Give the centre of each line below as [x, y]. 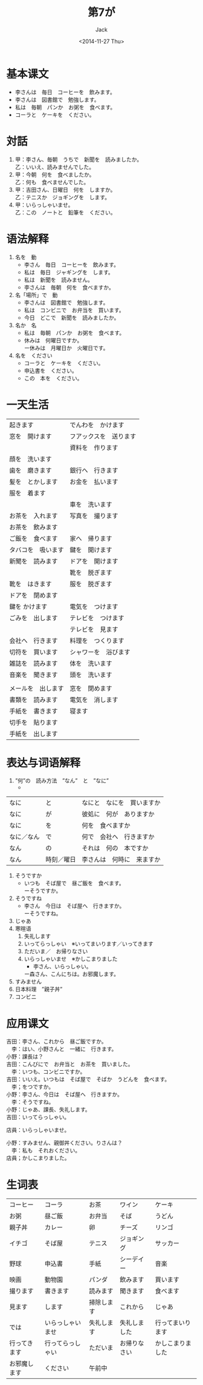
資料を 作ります [94, 448]
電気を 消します [94, 699]
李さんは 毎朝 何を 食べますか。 [69, 287]
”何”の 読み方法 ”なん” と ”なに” [62, 781]
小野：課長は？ [25, 1057]
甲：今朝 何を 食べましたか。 [55, 174]
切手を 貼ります [34, 722]
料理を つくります [97, 641]
